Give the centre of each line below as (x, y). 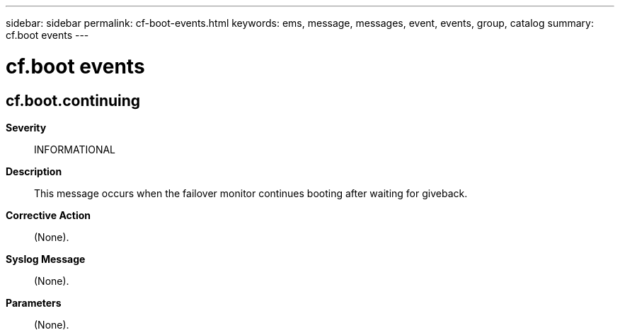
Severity (26, 127)
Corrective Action (48, 215)
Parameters (34, 302)
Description (34, 171)
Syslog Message (46, 259)
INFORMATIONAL (75, 149)
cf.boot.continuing (73, 100)
